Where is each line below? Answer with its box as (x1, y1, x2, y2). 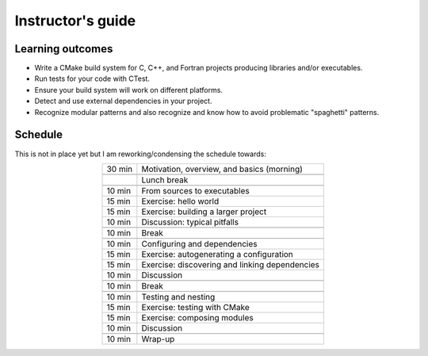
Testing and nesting (141, 291, 216, 302)
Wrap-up (141, 333, 175, 344)
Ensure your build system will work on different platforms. (34, 85, 224, 94)
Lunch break (141, 174, 189, 186)
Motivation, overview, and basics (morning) (141, 163, 303, 174)
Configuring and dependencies (141, 238, 258, 249)
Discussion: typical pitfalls (141, 216, 239, 228)
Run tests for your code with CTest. (34, 74, 151, 83)
